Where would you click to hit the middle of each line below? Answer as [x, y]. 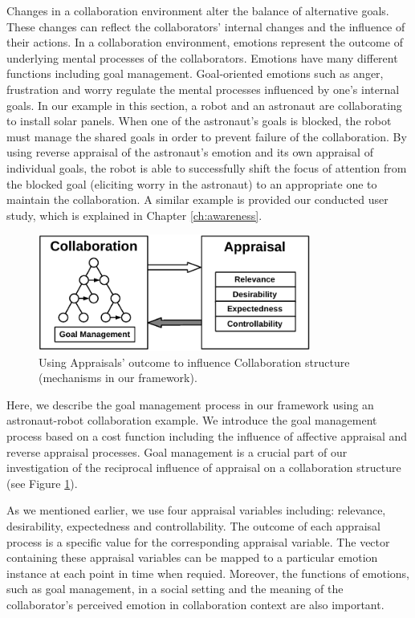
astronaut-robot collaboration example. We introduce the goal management [192, 420]
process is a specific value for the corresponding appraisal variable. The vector [198, 541]
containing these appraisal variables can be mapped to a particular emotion [192, 557]
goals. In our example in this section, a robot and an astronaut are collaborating [204, 105]
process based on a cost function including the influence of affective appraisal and [207, 436]
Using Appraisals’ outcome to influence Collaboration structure [194, 362]
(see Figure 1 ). [42, 483]
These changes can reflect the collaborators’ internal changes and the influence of [206, 26]
